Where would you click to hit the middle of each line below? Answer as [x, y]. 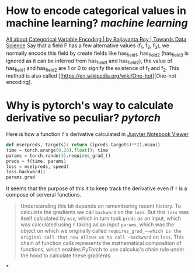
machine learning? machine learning [97, 23]
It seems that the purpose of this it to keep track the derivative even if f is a [97, 188]
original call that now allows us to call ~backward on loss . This [102, 237]
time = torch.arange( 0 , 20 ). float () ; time [57, 150]
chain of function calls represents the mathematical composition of [101, 243]
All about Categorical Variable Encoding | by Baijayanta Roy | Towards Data [96, 39]
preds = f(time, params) [36, 161]
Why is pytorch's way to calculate [90, 106]
